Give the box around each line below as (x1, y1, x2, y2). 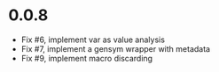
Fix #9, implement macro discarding (20, 53, 153, 63)
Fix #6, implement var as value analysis (20, 34, 166, 45)
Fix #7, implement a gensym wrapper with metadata (20, 43, 210, 54)
